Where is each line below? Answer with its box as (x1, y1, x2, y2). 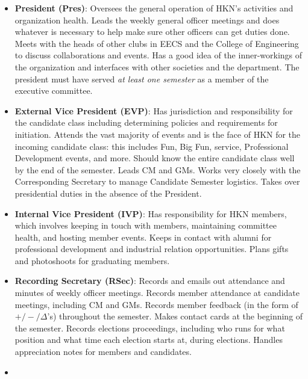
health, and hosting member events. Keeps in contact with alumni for (14, 230, 272, 243)
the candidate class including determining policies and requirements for (14, 116, 278, 129)
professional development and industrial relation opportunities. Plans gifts (14, 242, 289, 255)
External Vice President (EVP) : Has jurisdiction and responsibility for (14, 104, 293, 117)
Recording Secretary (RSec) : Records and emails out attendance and (14, 274, 285, 287)
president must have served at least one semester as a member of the (14, 72, 269, 85)
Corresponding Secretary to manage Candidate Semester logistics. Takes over (14, 175, 300, 188)
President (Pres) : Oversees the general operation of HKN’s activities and (14, 2, 294, 14)
